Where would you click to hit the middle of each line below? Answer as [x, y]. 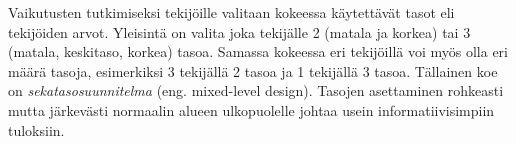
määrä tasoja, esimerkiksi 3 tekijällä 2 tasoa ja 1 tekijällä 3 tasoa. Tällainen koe [253, 70]
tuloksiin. [36, 129]
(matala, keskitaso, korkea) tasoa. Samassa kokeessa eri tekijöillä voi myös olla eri [258, 51]
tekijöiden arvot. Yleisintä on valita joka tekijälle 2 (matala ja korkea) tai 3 [239, 31]
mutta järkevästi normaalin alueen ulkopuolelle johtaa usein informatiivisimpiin [251, 109]
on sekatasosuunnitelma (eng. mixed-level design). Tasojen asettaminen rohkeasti [256, 90]
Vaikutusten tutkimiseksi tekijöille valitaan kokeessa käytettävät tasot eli [231, 12]
